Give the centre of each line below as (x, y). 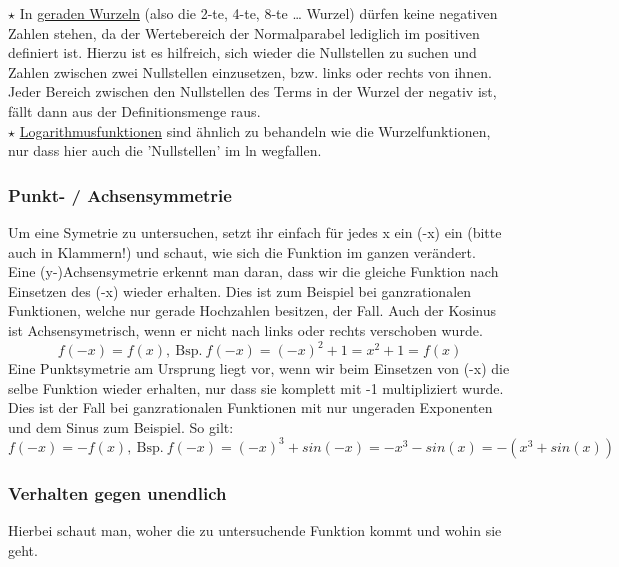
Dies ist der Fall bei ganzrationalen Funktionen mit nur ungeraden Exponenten (250, 407)
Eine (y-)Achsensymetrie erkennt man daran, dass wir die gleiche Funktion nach (253, 271)
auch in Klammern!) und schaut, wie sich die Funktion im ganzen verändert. (242, 251)
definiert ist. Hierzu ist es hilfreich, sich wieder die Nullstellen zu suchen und (242, 52)
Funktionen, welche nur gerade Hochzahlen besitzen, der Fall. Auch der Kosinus (252, 310)
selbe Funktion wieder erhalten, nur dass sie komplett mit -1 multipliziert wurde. (256, 387)
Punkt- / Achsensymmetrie (120, 194)
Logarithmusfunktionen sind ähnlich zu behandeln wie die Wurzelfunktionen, (255, 130)
